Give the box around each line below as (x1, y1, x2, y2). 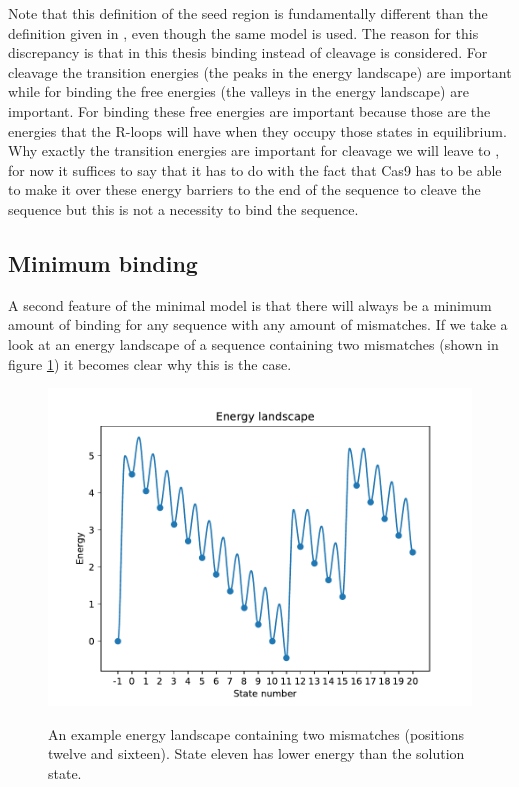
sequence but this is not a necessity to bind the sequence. (8, 198, 359, 219)
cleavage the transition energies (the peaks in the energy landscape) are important (8, 61, 512, 82)
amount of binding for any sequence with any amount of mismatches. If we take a (8, 314, 508, 335)
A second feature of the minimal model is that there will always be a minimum (8, 294, 492, 315)
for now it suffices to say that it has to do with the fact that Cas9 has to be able (8, 159, 502, 180)
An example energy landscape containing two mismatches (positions (48, 723, 465, 744)
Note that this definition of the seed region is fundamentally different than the (8, 3, 488, 23)
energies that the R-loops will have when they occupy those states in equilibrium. (8, 120, 507, 141)
